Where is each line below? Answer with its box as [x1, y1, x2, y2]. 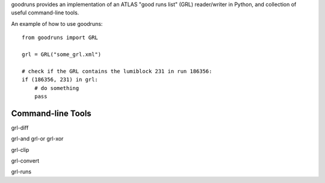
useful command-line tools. [11, 9, 79, 16]
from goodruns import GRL [22, 34, 99, 41]
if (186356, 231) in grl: [22, 76, 99, 83]
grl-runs [11, 168, 32, 175]
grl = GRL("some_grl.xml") [22, 51, 102, 58]
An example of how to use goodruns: [11, 20, 103, 27]
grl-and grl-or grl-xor [11, 135, 64, 142]
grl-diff [11, 124, 29, 131]
